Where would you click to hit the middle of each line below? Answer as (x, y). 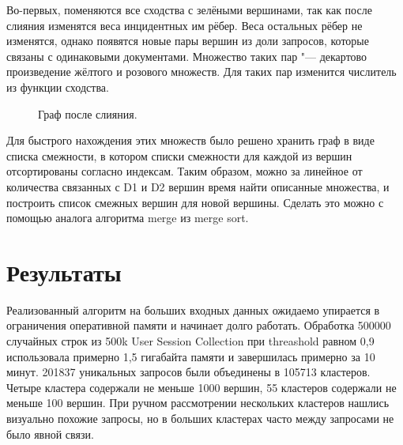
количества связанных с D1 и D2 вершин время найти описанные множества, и (198, 186)
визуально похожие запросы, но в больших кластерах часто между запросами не (200, 418)
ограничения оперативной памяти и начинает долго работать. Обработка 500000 (199, 325)
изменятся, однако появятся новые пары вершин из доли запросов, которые (188, 41)
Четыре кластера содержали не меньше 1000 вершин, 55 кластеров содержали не (201, 387)
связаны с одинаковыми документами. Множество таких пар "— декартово (187, 56)
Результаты (64, 272)
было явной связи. (50, 434)
